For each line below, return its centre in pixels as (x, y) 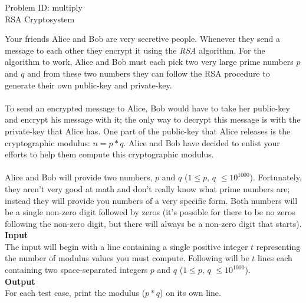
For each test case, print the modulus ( (75, 293)
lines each (275, 258)
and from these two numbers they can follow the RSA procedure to (149, 73)
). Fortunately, (276, 177)
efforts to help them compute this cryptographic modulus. (109, 154)
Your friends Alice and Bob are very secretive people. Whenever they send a (142, 39)
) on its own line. (190, 293)
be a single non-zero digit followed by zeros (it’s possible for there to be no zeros (150, 212)
